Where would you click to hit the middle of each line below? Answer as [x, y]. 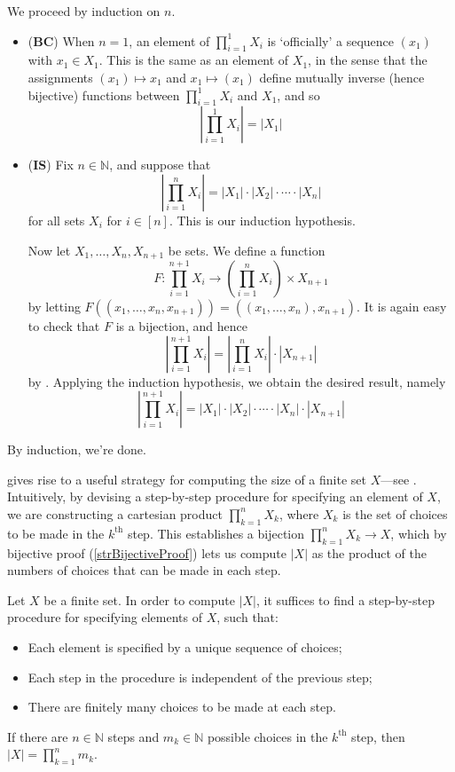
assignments [60, 77]
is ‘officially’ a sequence [331, 40]
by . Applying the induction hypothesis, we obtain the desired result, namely [237, 381]
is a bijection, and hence [181, 326]
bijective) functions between [104, 95]
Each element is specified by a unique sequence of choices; [185, 646]
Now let [49, 250]
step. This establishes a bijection [216, 533]
